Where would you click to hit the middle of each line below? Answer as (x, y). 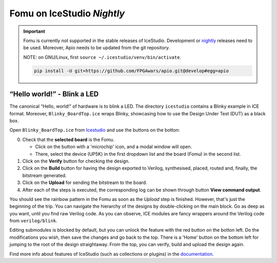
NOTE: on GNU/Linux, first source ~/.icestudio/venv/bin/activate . (102, 57)
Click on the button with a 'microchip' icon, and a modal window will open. (114, 147)
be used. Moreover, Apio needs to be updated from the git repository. (97, 48)
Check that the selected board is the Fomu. (68, 139)
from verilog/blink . (33, 221)
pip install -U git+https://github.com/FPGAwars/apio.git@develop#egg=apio (132, 71)
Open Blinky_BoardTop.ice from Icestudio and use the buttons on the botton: (95, 130)
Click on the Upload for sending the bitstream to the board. (85, 183)
